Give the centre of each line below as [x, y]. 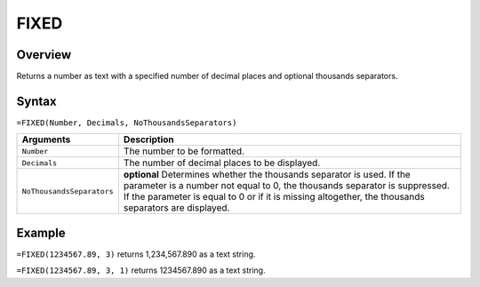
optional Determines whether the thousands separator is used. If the [267, 175]
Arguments [46, 140]
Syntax [36, 101]
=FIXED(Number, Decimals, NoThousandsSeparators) [127, 123]
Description [149, 140]
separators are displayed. [176, 208]
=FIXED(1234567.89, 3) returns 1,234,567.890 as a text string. [136, 254]
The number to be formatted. [184, 151]
